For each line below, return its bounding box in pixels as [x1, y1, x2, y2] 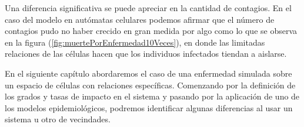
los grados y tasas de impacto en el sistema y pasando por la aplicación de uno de [5, 90, 300, 102]
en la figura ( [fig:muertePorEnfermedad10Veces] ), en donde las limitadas [5, 36, 265, 48]
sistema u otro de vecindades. [5, 113, 111, 125]
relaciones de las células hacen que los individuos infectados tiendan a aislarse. [5, 47, 287, 60]
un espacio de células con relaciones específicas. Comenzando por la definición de [5, 78, 296, 91]
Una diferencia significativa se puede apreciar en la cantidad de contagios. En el [5, 2, 292, 13]
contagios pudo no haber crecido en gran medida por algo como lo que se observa [5, 25, 298, 37]
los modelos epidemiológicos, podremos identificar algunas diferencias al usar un [5, 101, 293, 114]
